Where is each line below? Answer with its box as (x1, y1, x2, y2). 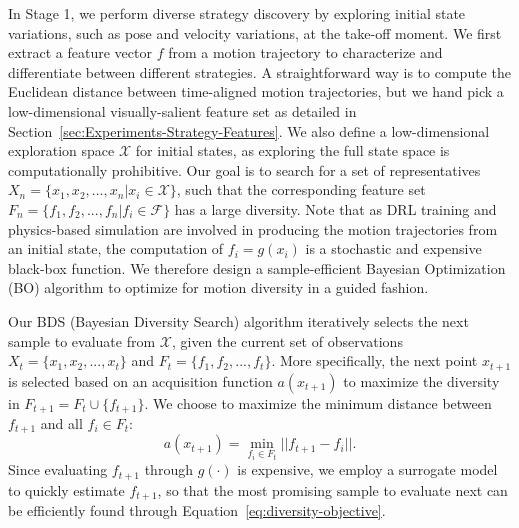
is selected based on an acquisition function (8, 370, 273, 391)
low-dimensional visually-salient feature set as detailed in (8, 100, 357, 121)
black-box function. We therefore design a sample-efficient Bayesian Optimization (8, 257, 506, 278)
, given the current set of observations (171, 330, 403, 351)
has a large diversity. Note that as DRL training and (174, 198, 497, 219)
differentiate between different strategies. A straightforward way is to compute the (8, 61, 511, 82)
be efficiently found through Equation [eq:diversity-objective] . (8, 500, 386, 521)
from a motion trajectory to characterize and (168, 42, 443, 63)
